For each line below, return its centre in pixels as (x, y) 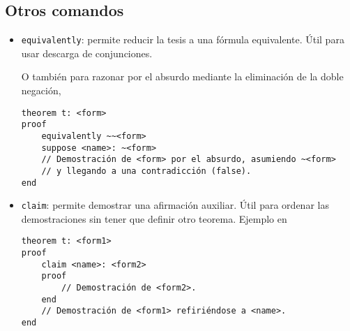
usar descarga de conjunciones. (87, 53)
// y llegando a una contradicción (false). (146, 171)
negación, (41, 90)
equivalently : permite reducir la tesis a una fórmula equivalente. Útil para (183, 39)
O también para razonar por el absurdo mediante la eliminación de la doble (182, 76)
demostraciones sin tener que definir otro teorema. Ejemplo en (154, 218)
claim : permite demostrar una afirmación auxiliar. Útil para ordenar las (175, 205)
